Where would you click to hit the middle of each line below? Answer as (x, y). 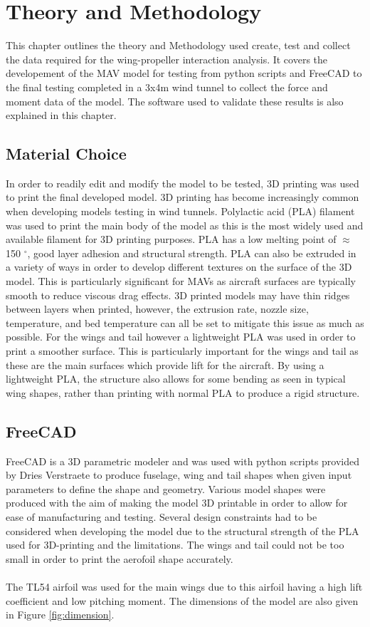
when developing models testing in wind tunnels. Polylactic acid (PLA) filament (180, 211)
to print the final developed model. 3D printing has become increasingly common (183, 197)
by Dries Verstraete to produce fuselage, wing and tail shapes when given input (179, 475)
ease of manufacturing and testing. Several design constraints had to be (162, 516)
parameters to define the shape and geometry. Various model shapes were (166, 488)
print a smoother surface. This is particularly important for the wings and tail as (182, 351)
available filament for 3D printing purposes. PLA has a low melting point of (171, 239)
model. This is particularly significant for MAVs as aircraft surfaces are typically (181, 281)
